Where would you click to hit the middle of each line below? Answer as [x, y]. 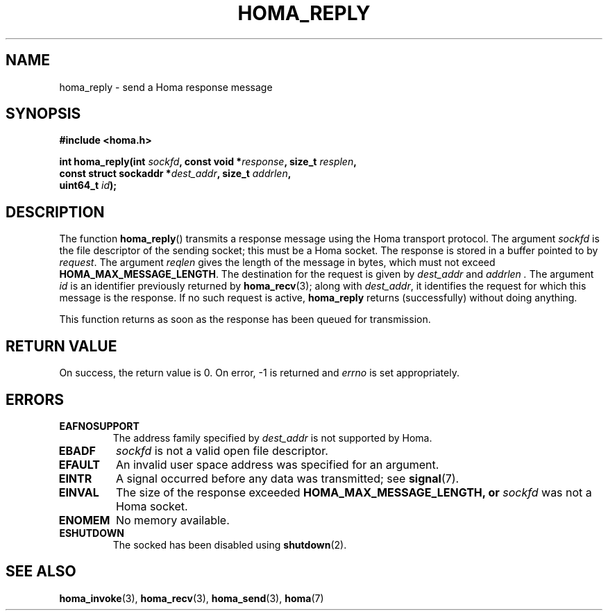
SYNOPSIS [43, 114]
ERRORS [35, 399]
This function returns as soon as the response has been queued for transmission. [245, 319]
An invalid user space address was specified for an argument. [277, 464]
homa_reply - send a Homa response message [166, 87]
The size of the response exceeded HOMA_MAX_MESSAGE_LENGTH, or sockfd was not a [354, 492]
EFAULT [79, 464]
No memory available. [172, 520]
